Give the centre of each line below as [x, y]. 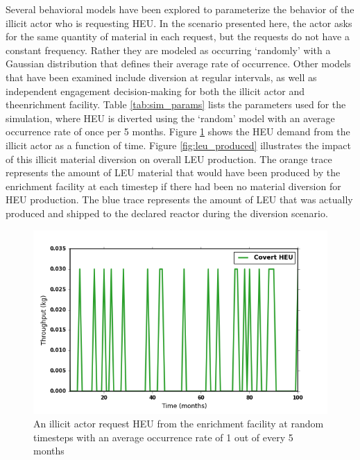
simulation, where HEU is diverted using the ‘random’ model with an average [170, 118]
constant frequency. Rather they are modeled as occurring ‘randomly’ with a [168, 50]
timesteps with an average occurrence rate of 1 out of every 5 [163, 437]
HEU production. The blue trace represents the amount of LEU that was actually [179, 199]
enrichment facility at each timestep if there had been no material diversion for [173, 186]
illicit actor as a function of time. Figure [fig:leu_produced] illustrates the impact [179, 145]
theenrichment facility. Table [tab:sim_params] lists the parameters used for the [176, 104]
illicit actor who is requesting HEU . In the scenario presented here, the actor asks [179, 23]
